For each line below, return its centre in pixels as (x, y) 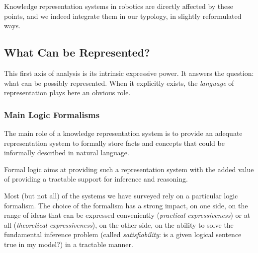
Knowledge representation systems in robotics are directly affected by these (119, 6)
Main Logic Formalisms (52, 114)
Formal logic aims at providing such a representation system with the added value (129, 169)
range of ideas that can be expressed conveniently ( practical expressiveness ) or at (127, 215)
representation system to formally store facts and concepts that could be (114, 143)
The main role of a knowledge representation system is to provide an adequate (123, 133)
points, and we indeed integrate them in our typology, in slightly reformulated (123, 16)
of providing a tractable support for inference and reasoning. (96, 179)
